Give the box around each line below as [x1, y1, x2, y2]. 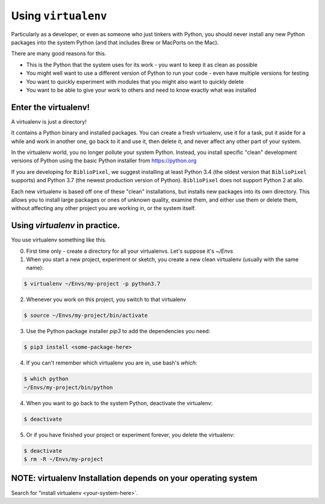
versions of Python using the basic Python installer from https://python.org [11, 157, 197, 164]
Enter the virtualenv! [11, 102, 90, 112]
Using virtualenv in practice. [11, 220, 120, 231]
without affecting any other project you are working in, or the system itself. [11, 205, 196, 212]
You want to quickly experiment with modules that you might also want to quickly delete [26, 78, 244, 85]
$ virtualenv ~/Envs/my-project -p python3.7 [23, 281, 161, 287]
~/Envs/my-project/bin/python [23, 384, 113, 391]
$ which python [23, 375, 69, 383]
